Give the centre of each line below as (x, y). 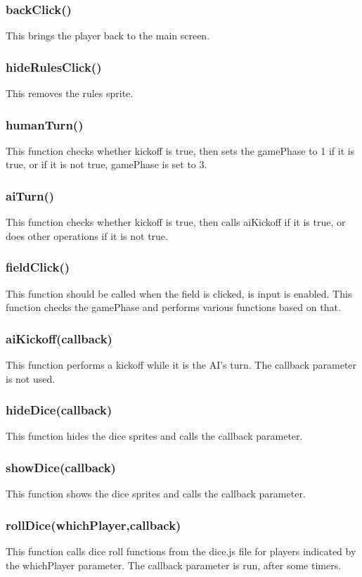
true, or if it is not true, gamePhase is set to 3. (106, 164)
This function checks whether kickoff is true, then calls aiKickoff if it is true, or (176, 222)
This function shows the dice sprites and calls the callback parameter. (156, 494)
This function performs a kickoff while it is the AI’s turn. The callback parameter (181, 365)
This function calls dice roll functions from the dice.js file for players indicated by (181, 551)
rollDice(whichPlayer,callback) (93, 525)
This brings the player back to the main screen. (108, 36)
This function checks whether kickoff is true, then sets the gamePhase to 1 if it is (180, 150)
